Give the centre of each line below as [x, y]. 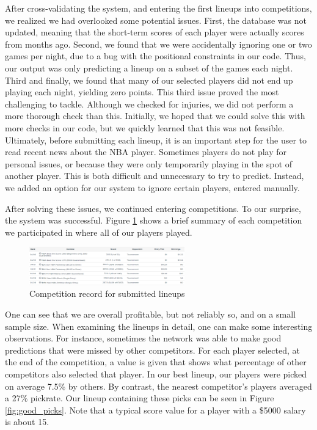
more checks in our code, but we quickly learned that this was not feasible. [145, 127]
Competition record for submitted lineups [107, 293]
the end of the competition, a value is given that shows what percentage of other [156, 362]
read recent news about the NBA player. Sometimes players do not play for [146, 152]
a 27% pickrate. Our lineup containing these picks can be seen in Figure [140, 398]
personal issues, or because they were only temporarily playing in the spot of [149, 163]
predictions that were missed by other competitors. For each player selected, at [152, 350]
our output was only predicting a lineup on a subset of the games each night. [149, 67]
